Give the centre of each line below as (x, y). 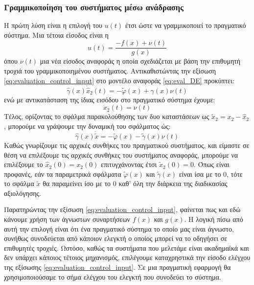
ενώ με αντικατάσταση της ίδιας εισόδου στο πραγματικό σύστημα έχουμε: (110, 99)
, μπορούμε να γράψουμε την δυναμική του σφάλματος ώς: (87, 126)
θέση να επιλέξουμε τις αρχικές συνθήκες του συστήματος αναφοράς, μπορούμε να (121, 154)
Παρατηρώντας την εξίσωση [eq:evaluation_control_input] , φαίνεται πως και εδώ (122, 209)
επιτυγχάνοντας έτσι (129, 164)
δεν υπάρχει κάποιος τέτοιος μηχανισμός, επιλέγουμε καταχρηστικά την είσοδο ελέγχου (127, 257)
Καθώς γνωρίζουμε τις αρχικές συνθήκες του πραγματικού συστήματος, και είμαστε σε (127, 145)
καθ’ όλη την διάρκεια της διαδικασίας (173, 183)
